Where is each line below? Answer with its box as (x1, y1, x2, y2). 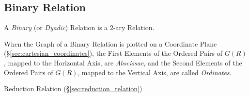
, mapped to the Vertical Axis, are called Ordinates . (78, 67, 232, 77)
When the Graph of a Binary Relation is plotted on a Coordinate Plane (4, 38, 217, 48)
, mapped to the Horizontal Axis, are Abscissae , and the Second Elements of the (4, 57, 242, 67)
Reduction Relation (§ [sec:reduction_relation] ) (4, 83, 142, 94)
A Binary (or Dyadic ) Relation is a (4, 22, 108, 32)
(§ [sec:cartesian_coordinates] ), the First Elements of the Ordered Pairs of (4, 48, 223, 58)
